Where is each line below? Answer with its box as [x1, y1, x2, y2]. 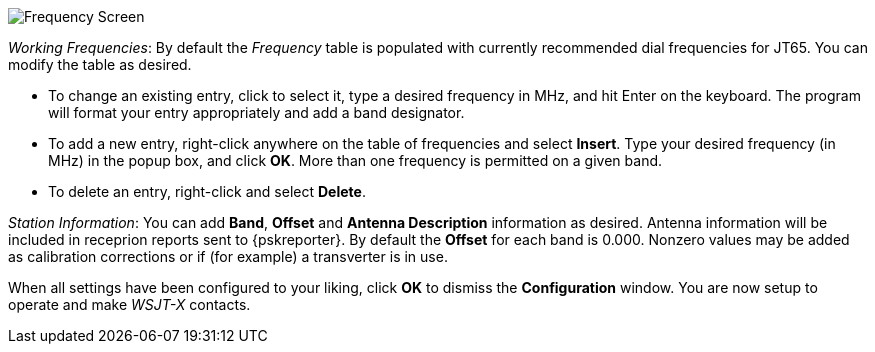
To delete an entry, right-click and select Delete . [48, 183, 366, 200]
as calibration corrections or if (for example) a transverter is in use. [8, 248, 448, 265]
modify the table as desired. [8, 56, 192, 73]
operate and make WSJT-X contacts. [8, 296, 251, 313]
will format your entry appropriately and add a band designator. [48, 104, 465, 121]
